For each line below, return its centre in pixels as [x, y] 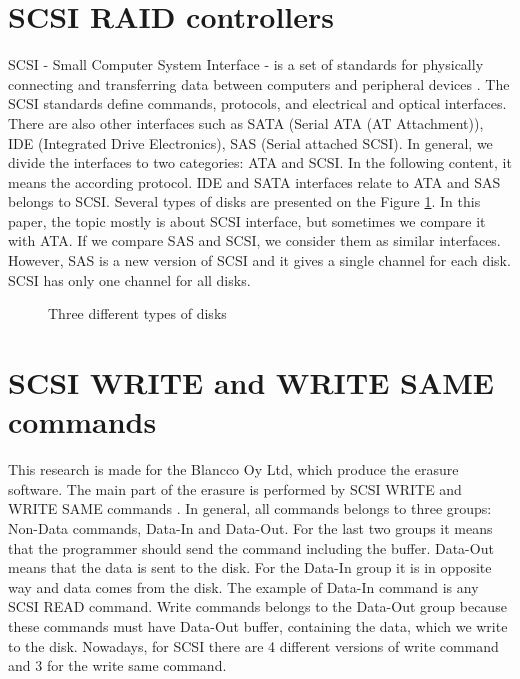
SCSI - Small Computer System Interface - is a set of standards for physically [246, 64]
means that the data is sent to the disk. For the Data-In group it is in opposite [250, 567]
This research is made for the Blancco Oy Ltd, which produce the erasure [233, 469]
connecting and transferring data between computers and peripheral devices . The [259, 83]
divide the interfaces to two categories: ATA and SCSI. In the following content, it [260, 162]
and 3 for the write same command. [117, 665]
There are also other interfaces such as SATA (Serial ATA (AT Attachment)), [246, 122]
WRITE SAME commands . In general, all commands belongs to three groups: [250, 508]
